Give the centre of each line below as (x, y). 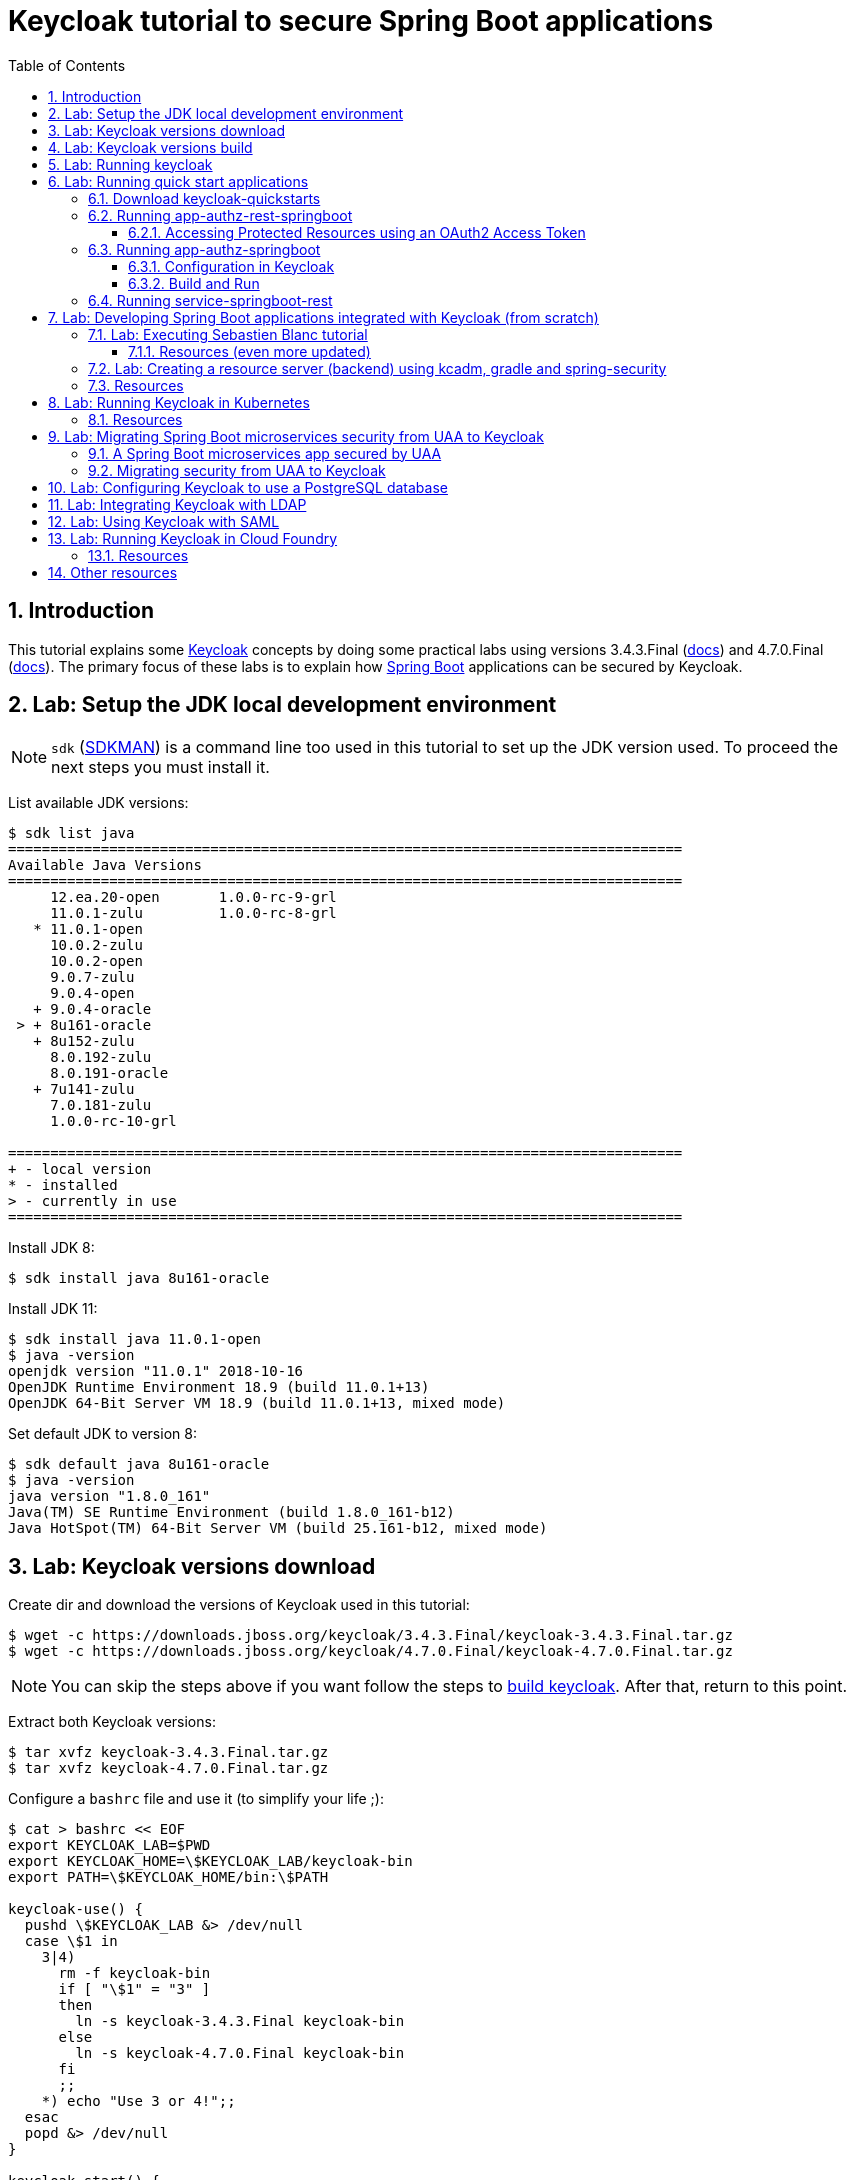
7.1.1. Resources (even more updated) (249, 351)
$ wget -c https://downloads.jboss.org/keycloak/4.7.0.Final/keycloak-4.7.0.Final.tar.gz (370, 1651)
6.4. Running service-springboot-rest (210, 300)
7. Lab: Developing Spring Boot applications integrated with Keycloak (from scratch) (323, 317)
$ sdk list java (71, 833)
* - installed (63, 1185)
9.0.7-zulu (92, 977)
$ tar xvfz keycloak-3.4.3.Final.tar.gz (168, 1752)
